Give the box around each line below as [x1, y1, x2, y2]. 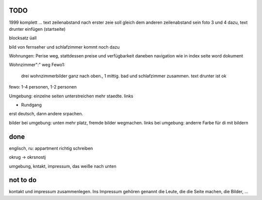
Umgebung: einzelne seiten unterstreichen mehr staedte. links [9, 93, 133, 99]
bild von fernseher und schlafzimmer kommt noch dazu [9, 44, 120, 50]
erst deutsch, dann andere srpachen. [9, 111, 83, 117]
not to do [9, 176, 37, 184]
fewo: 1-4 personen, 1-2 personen [9, 84, 77, 90]
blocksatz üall [9, 35, 37, 41]
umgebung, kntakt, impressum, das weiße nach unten [9, 163, 116, 169]
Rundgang [21, 102, 42, 108]
